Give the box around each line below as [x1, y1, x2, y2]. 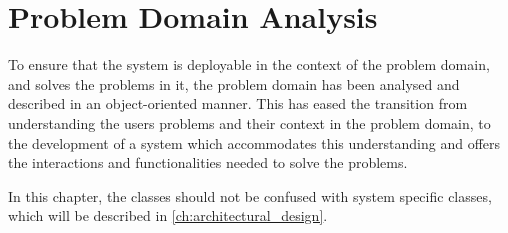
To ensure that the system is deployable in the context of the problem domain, [8, 54, 490, 75]
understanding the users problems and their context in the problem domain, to [8, 112, 491, 133]
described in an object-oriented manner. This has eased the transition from [8, 93, 468, 114]
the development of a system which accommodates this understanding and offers [8, 132, 501, 153]
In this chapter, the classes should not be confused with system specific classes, [8, 185, 492, 206]
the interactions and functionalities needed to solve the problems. [8, 152, 408, 173]
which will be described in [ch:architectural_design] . [8, 205, 328, 226]
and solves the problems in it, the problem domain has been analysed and [8, 73, 460, 94]
